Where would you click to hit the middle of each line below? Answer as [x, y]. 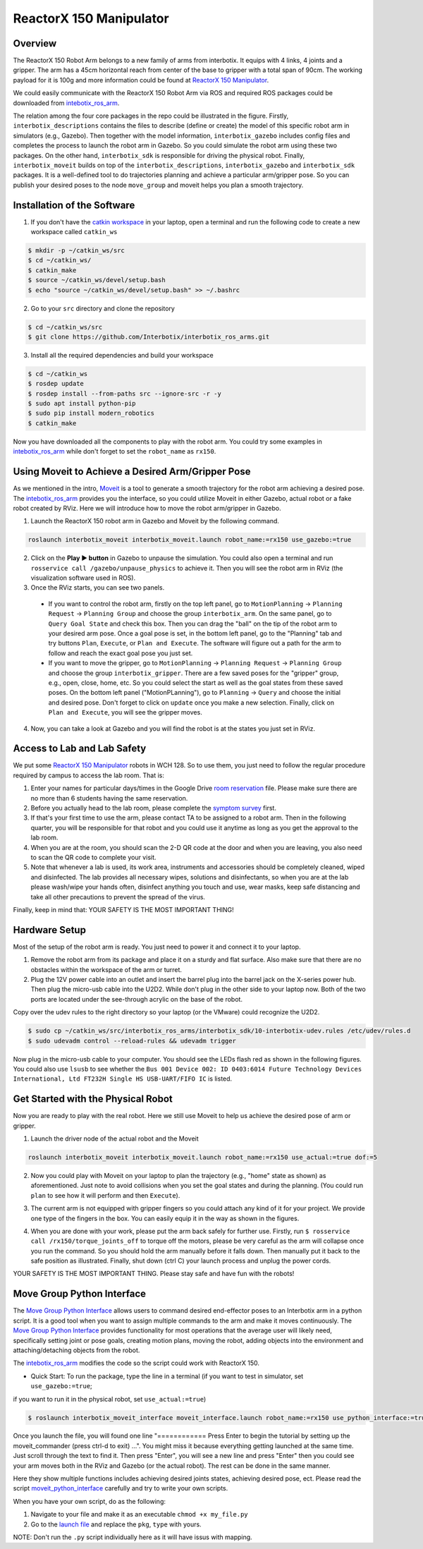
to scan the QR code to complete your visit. [93, 857]
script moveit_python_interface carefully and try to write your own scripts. [121, 1488]
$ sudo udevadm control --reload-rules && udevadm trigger [132, 1041]
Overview [35, 43]
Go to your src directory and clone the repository [103, 308]
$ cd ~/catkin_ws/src [65, 327]
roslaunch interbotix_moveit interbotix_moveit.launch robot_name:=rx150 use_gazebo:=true [190, 540]
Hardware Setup [49, 930]
